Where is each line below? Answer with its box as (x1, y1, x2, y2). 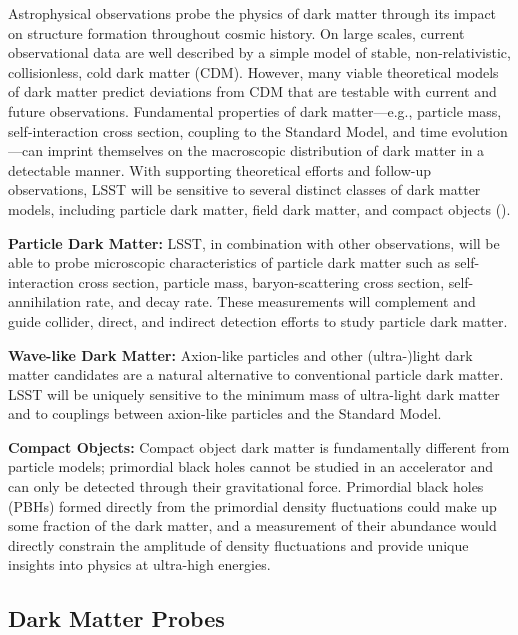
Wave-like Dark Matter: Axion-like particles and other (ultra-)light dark (8, 344, 473, 365)
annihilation (8, 291, 82, 312)
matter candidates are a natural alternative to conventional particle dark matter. (8, 364, 504, 385)
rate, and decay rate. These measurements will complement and (85, 291, 476, 312)
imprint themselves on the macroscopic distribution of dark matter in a (47, 140, 485, 161)
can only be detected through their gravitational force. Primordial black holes (8, 476, 484, 497)
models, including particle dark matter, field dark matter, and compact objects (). (8, 198, 511, 219)
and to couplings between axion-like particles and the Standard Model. (8, 403, 442, 424)
